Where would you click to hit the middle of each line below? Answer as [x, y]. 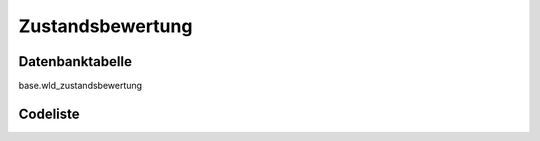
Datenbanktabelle [75, 61]
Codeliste [49, 113]
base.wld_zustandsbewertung [80, 86]
